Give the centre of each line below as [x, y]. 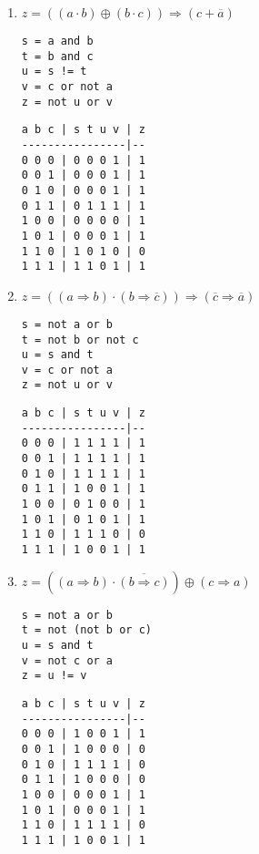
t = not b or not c [80, 340]
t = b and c [57, 56]
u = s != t [54, 72]
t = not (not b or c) [86, 630]
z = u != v [54, 676]
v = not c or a [67, 660]
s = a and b [57, 41]
